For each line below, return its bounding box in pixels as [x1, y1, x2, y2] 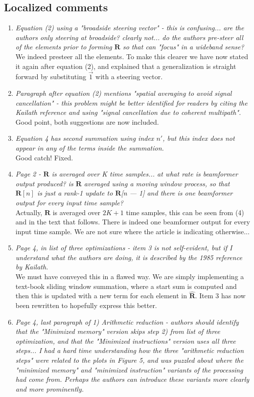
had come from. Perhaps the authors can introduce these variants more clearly [15, 374, 250, 384]
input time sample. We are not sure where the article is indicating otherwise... [15, 226, 250, 236]
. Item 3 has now [195, 290, 246, 301]
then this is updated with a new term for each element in [15, 290, 187, 301]
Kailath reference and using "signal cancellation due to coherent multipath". [15, 107, 241, 117]
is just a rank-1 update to [37, 188, 113, 198]
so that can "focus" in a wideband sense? [122, 42, 244, 52]
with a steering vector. [95, 71, 163, 82]
